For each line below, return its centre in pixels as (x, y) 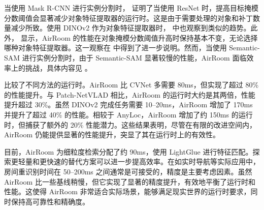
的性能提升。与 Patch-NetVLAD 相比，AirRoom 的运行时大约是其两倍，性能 (130, 94)
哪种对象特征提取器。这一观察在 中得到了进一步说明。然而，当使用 (115, 48)
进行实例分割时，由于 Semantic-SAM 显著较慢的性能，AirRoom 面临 (134, 57)
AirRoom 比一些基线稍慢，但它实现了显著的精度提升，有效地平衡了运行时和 (130, 181)
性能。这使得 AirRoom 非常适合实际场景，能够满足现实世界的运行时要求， (127, 191)
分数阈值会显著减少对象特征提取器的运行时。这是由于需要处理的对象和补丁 (128, 18)
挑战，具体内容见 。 (58, 67)
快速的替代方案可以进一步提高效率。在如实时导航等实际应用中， (153, 161)
